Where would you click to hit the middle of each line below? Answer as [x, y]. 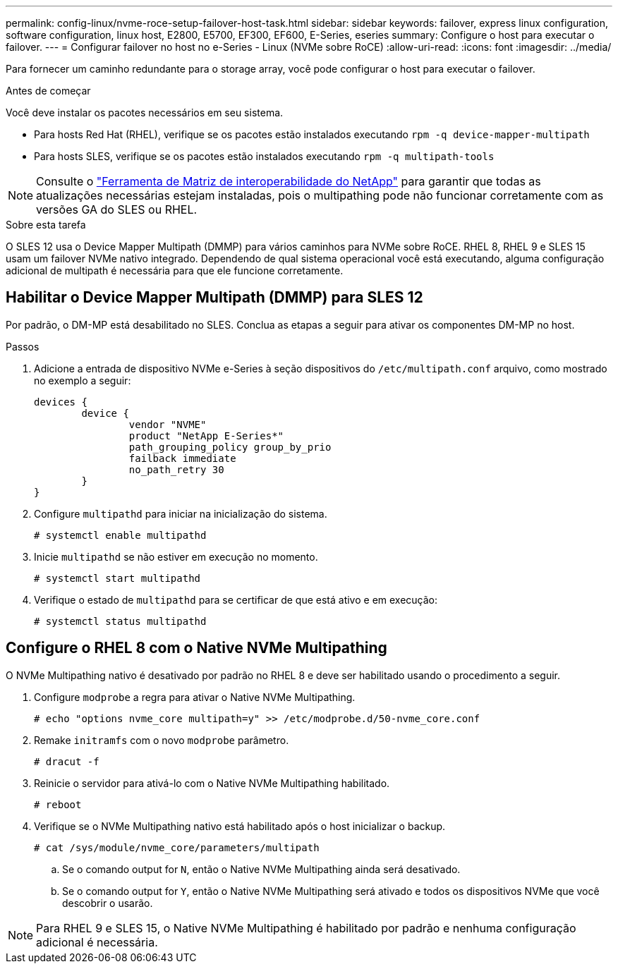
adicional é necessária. [97, 942]
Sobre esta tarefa [46, 225]
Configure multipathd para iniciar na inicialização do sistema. [181, 513]
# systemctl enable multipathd [120, 535]
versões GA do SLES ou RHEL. [117, 209]
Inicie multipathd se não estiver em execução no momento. [176, 556]
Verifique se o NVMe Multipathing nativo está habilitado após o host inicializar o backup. [240, 826]
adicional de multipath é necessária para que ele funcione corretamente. [175, 270]
